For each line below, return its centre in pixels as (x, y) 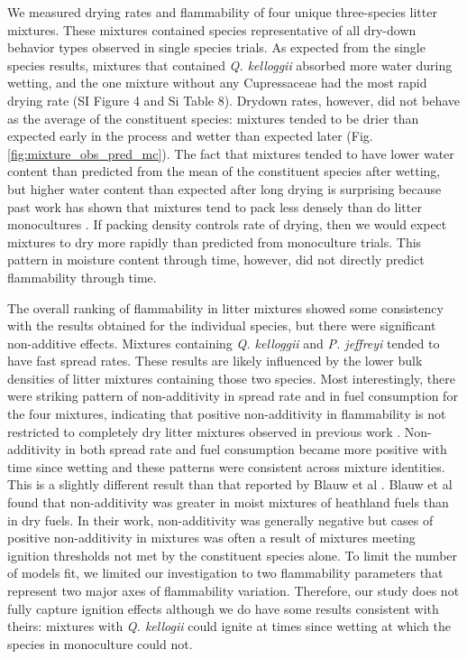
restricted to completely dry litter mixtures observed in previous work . (204, 431)
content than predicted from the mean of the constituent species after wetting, (224, 171)
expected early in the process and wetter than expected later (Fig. (190, 136)
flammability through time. (82, 277)
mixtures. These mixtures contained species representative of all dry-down (212, 29)
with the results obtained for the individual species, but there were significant (222, 325)
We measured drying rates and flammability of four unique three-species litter (222, 12)
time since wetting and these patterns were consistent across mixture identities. (226, 466)
